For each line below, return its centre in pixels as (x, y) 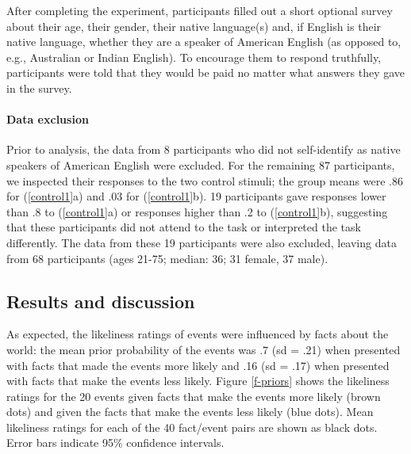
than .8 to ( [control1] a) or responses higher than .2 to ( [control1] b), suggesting (197, 211)
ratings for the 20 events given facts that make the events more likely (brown (194, 396)
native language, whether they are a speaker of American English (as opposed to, (204, 42)
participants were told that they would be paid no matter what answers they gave (206, 72)
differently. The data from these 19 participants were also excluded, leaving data (202, 242)
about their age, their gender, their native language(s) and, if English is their (194, 26)
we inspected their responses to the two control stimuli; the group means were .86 (205, 180)
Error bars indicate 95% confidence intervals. (115, 443)
